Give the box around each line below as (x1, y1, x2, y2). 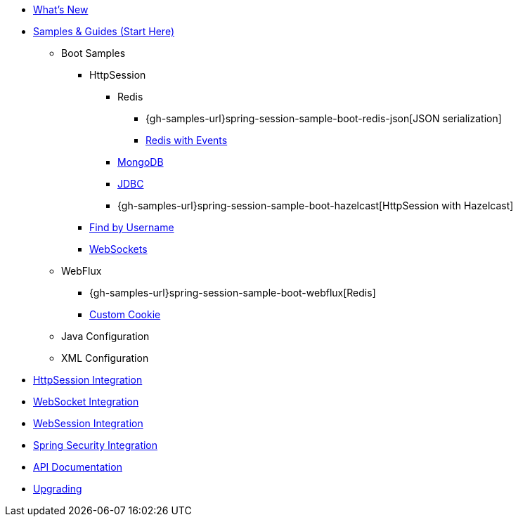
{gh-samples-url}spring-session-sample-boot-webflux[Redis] (89, 287, 376, 299)
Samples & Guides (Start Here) (33, 25, 175, 37)
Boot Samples (61, 47, 126, 59)
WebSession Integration (33, 417, 143, 429)
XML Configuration (61, 352, 149, 364)
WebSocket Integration (33, 396, 139, 407)
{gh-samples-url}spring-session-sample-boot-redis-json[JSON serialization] (145, 112, 502, 124)
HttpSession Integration (33, 374, 143, 386)
